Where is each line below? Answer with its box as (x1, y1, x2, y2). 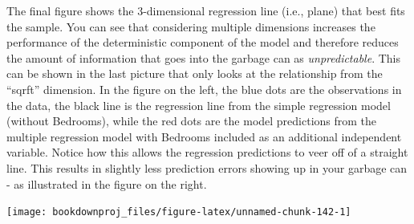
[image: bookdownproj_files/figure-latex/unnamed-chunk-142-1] (6, 206, 351, 218)
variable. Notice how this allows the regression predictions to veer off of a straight (6, 144, 408, 161)
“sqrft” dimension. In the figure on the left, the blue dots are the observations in (6, 80, 402, 97)
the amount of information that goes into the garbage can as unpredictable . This (6, 49, 400, 66)
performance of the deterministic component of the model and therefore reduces (6, 34, 399, 51)
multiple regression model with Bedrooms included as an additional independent (6, 128, 402, 145)
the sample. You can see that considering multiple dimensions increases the (6, 18, 375, 35)
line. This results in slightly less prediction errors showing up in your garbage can (6, 159, 408, 176)
